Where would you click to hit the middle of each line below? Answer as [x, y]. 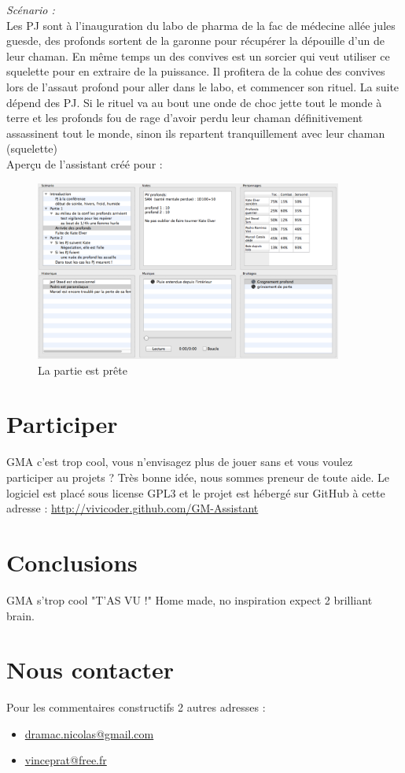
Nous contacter [90, 669]
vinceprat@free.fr [66, 760]
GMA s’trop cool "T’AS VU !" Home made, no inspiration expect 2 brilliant [190, 599]
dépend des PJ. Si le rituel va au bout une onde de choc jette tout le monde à [194, 102]
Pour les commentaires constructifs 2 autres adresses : [136, 707]
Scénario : [31, 9]
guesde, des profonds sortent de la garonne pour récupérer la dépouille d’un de [195, 41]
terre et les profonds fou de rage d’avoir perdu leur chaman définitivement [185, 118]
